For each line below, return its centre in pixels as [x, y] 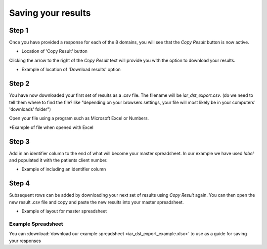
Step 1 [19, 30]
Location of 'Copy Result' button [54, 51]
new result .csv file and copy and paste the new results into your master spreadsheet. [96, 202]
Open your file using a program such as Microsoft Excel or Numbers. [79, 118]
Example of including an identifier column [64, 169]
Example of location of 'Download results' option [71, 70]
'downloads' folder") [30, 109]
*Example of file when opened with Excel [51, 127]
